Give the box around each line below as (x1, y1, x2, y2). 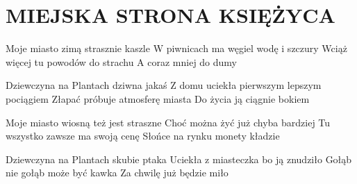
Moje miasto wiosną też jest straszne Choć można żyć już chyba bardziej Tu (6, 115, 331, 129)
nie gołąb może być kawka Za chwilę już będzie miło (6, 165, 229, 180)
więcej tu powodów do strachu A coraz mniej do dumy (6, 54, 238, 69)
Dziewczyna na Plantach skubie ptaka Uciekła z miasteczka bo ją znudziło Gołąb (6, 151, 352, 166)
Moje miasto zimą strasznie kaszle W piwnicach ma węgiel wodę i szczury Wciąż (6, 41, 347, 56)
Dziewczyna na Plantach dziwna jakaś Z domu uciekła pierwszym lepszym (6, 78, 322, 92)
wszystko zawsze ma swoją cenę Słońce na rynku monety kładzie (6, 128, 280, 143)
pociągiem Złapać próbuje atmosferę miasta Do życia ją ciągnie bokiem (6, 91, 310, 106)
